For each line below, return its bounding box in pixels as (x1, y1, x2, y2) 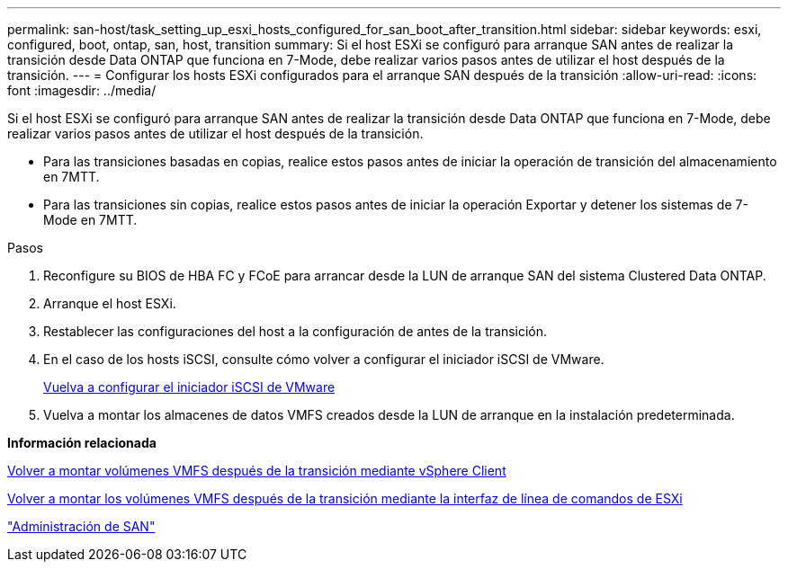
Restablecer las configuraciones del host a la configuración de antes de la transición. (43, 324, 548, 339)
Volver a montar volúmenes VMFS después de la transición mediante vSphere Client (7, 463, 506, 478)
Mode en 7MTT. (43, 212, 138, 227)
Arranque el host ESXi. (43, 296, 176, 311)
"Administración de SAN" (7, 519, 156, 534)
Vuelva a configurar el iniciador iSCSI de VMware (43, 379, 336, 395)
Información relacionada (7, 435, 157, 450)
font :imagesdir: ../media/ (7, 83, 157, 98)
